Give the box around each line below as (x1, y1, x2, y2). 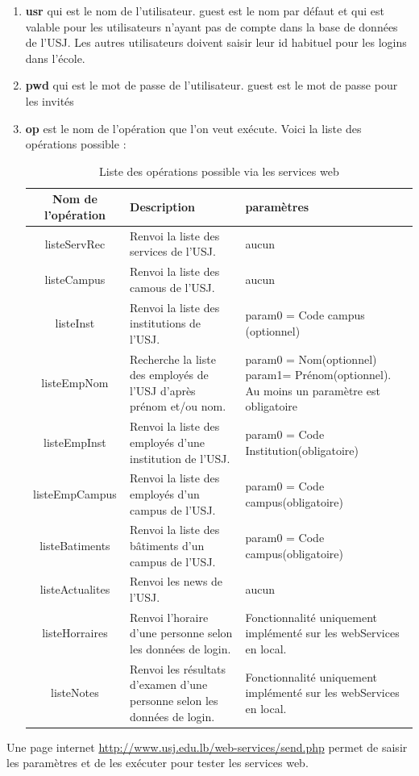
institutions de (130, 315, 201, 332)
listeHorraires (42, 624, 108, 641)
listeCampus (44, 271, 106, 288)
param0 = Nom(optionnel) (245, 350, 377, 367)
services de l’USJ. (130, 243, 216, 260)
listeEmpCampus (33, 485, 117, 502)
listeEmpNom (41, 374, 109, 391)
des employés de (130, 366, 209, 383)
